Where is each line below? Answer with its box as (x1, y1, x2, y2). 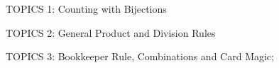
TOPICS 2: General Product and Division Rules (6, 25, 216, 40)
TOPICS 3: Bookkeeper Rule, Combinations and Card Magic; (6, 49, 274, 64)
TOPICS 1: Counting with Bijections (6, 1, 167, 16)
